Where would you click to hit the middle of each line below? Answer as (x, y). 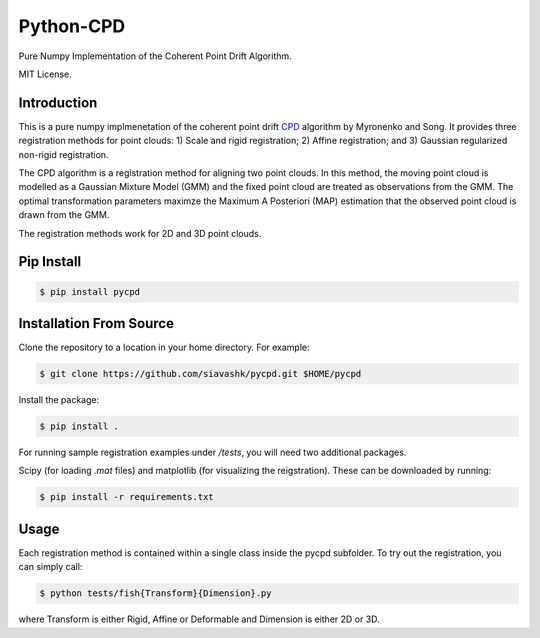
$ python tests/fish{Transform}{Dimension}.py (155, 593)
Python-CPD (72, 26)
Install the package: (59, 400)
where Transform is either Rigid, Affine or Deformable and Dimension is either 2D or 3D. (199, 619)
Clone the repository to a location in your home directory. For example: (164, 347)
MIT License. (45, 74)
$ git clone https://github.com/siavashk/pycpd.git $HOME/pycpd (200, 374)
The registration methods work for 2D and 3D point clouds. (140, 233)
